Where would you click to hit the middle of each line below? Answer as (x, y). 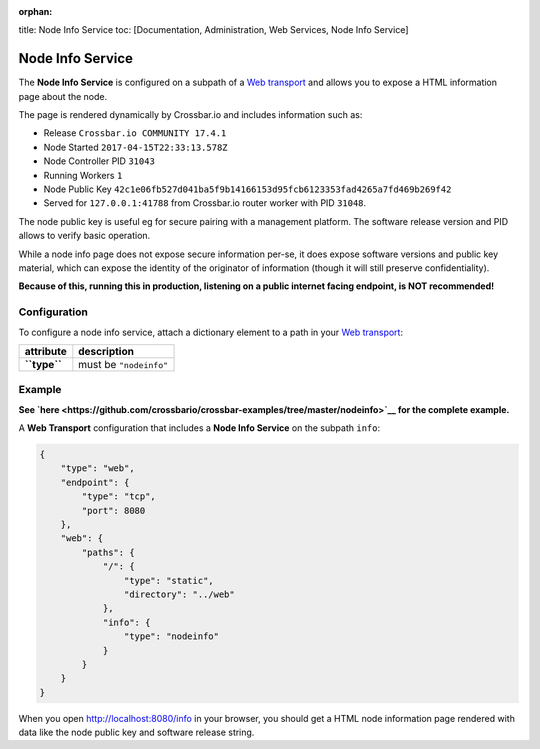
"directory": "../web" (179, 594)
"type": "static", (168, 580)
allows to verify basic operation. (84, 236)
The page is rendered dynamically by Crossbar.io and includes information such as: (190, 115)
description (106, 351)
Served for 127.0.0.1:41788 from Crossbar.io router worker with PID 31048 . (205, 203)
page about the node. (63, 96)
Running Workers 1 (83, 175)
